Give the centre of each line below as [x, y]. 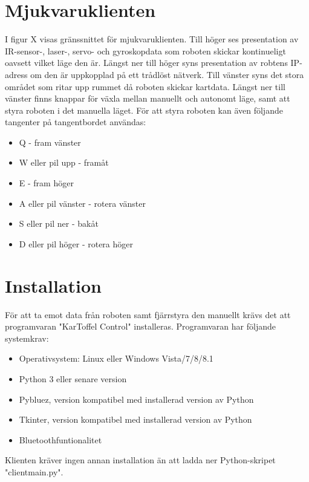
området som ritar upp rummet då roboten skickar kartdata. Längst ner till [145, 86]
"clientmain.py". [34, 471]
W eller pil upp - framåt [64, 162]
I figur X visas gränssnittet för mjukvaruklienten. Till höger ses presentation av [152, 39]
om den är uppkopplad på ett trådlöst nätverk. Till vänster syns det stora [167, 74]
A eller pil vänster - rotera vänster [82, 203]
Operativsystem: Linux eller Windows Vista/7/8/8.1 [116, 358]
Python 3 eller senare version [73, 378]
